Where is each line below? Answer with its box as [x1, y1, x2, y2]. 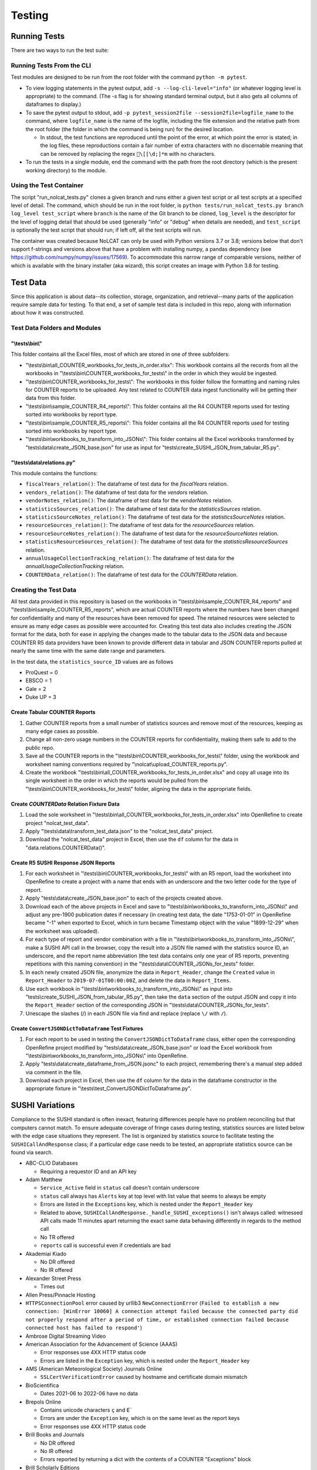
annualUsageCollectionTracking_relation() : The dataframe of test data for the [25, 554, 235, 562]
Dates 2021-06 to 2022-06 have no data [40, 1390, 138, 1397]
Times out [40, 1283, 65, 1290]
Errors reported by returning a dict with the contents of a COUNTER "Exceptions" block [40, 1456, 252, 1463]
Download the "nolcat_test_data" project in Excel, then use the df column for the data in [25, 836, 239, 843]
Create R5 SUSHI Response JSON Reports [11, 859, 116, 866]
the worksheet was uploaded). [25, 927, 99, 934]
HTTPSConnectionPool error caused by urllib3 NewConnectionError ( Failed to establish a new [25, 1299, 279, 1307]
